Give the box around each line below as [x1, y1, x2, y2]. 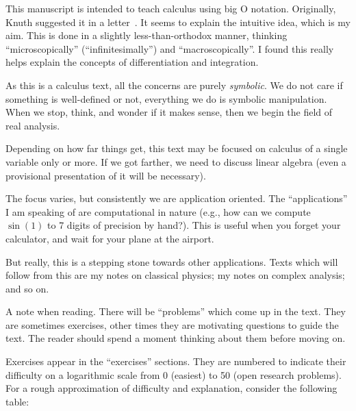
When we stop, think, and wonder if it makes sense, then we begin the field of [5, 105, 333, 119]
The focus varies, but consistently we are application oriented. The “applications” [5, 191, 348, 206]
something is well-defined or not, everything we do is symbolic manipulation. [5, 91, 327, 105]
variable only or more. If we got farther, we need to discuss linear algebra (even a [5, 154, 346, 169]
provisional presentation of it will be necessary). [5, 168, 206, 182]
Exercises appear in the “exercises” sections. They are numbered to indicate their [5, 354, 346, 369]
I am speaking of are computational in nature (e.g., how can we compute [5, 204, 311, 219]
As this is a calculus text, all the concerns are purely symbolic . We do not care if [5, 77, 343, 92]
